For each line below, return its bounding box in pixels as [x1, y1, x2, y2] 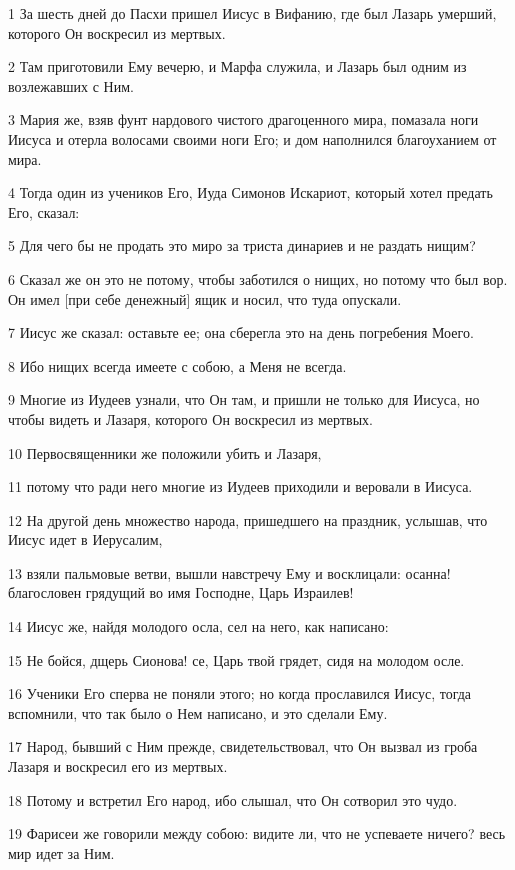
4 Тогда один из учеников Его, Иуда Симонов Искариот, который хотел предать [8, 182, 493, 203]
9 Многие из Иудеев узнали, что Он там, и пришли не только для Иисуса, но [8, 389, 480, 410]
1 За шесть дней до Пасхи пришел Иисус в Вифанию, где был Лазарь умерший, [8, 3, 497, 23]
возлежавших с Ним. [8, 75, 134, 96]
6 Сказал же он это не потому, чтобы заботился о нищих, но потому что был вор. [8, 268, 508, 289]
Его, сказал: [8, 201, 80, 222]
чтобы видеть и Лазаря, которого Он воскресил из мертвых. [8, 408, 373, 429]
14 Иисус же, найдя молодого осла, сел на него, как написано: [8, 616, 389, 637]
